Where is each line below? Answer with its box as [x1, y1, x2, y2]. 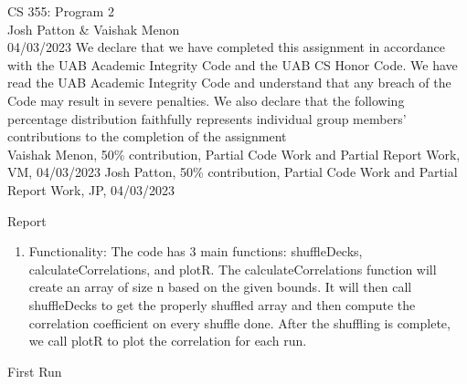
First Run [7, 361, 62, 380]
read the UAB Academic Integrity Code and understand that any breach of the [7, 73, 451, 92]
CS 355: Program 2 [7, 2, 114, 20]
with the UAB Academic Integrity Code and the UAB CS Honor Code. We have [7, 55, 458, 74]
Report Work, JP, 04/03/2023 [7, 180, 175, 199]
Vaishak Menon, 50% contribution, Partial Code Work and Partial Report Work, [7, 144, 461, 163]
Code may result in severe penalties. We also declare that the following [7, 90, 405, 109]
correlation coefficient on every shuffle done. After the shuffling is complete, [28, 313, 451, 332]
